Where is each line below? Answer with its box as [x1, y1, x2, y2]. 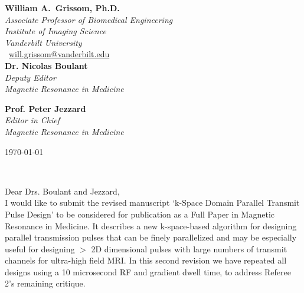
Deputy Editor [5, 71, 56, 83]
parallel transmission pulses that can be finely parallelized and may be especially [5, 231, 297, 243]
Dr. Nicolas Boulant [5, 59, 88, 71]
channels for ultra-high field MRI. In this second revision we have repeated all [5, 254, 287, 266]
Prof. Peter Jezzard [5, 102, 86, 114]
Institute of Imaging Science [5, 25, 106, 37]
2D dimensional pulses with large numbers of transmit [91, 242, 287, 255]
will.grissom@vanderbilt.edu [9, 48, 110, 60]
